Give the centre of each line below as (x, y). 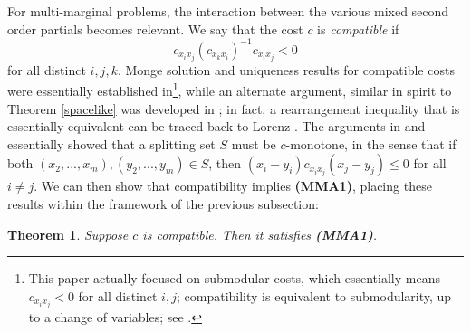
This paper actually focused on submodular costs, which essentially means (234, 278)
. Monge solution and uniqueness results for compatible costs (286, 69)
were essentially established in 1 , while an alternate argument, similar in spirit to (230, 90)
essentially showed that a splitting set (111, 143)
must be (254, 143)
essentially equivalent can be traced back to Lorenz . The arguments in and (216, 126)
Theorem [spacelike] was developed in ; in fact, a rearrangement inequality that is (234, 108)
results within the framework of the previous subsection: (163, 204)
